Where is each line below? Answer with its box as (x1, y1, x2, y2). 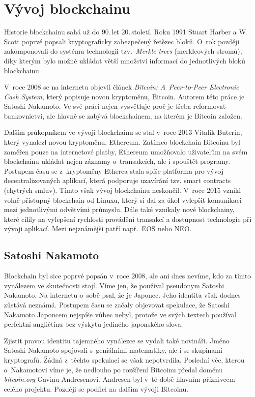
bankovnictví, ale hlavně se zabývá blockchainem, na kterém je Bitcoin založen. (4, 110, 242, 121)
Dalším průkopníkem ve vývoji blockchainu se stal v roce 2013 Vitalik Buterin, (4, 127, 242, 137)
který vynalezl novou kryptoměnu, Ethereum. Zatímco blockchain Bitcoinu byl (4, 137, 240, 147)
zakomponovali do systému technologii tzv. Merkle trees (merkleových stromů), (4, 46, 242, 56)
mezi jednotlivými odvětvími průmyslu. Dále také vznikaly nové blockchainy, (4, 204, 235, 214)
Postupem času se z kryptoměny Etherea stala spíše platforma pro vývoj (4, 165, 224, 176)
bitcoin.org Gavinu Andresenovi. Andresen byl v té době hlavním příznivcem (4, 374, 235, 384)
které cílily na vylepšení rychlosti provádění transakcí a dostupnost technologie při (4, 214, 252, 224)
